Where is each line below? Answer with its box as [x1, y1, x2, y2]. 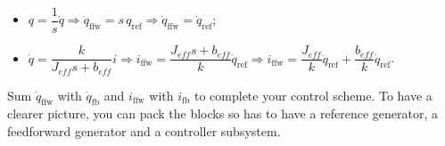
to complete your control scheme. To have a [194, 85, 433, 104]
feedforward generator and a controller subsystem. [7, 121, 281, 140]
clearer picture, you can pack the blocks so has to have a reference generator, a [7, 104, 439, 123]
